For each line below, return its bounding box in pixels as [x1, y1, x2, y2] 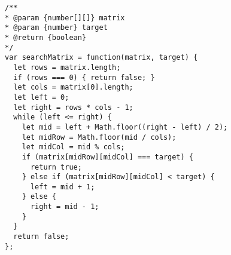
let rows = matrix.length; [13, 63, 121, 72]
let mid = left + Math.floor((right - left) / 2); [22, 122, 228, 131]
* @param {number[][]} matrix [5, 13, 125, 22]
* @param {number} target [5, 23, 108, 32]
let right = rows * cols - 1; [13, 103, 133, 112]
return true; [30, 162, 82, 171]
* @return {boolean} [5, 33, 87, 42]
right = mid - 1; [30, 202, 99, 211]
